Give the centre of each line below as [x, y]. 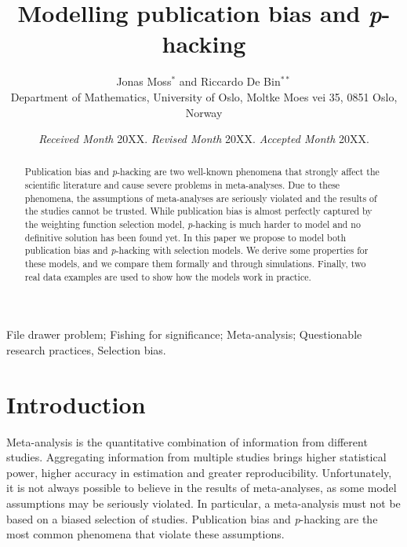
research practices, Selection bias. [86, 349]
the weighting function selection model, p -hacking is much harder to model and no [193, 224]
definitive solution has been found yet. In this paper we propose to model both [185, 237]
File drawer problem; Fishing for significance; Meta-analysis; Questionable [184, 334]
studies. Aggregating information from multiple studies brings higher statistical [196, 457]
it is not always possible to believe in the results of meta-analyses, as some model [202, 488]
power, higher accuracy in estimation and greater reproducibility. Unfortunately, [199, 472]
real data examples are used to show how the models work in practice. [168, 276]
